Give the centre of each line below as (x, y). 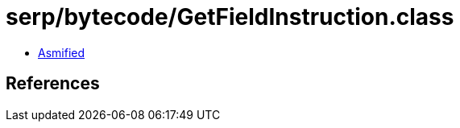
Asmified (62, 52)
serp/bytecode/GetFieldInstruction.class (230, 17)
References (53, 84)
